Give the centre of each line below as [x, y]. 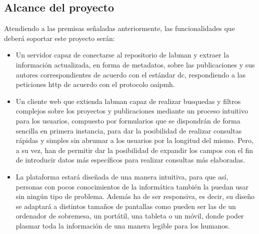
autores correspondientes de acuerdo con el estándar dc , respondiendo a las [130, 74]
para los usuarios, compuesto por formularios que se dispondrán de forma [128, 120]
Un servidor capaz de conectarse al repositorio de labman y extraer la [122, 55]
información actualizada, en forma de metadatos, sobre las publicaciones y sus [135, 64]
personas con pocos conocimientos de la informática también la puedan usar [132, 186]
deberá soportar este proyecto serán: [59, 38]
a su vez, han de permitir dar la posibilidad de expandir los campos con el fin [134, 150]
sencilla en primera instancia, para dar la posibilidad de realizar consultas [129, 130]
